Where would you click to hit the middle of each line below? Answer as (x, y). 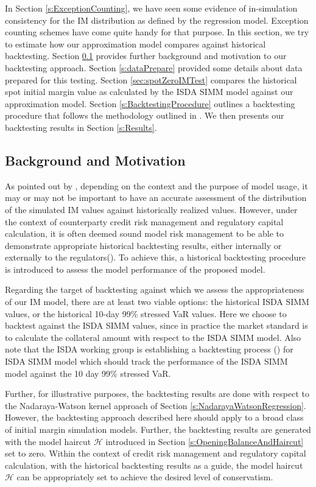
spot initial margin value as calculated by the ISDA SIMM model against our (149, 92)
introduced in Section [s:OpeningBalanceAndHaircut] (205, 441)
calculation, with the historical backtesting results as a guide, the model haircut (154, 465)
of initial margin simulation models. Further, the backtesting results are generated (158, 429)
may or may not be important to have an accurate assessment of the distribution (156, 198)
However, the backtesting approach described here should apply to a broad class (154, 417)
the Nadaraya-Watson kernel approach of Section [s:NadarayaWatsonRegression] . (156, 405)
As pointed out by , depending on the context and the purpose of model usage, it (156, 185)
